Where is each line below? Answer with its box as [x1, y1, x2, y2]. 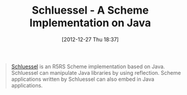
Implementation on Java [29, 16, 151, 30]
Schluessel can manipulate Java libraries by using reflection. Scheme [11, 69, 182, 76]
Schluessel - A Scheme [31, 4, 149, 17]
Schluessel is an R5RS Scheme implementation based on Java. [11, 63, 166, 70]
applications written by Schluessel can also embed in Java [11, 75, 155, 83]
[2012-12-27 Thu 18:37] [61, 36, 119, 43]
